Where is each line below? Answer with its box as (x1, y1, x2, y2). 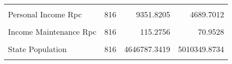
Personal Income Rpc (8, 8, 82, 20)
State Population (8, 43, 67, 55)
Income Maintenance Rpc (8, 26, 96, 37)
